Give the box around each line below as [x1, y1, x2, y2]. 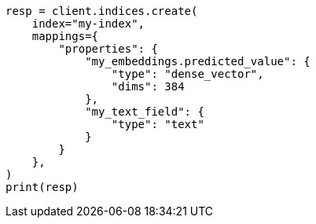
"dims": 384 [111, 80, 185, 93]
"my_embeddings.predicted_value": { [85, 55, 310, 68]
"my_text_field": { [85, 105, 204, 118]
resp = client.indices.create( [6, 5, 198, 17]
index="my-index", [31, 17, 145, 30]
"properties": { [58, 42, 158, 55]
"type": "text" [111, 118, 204, 130]
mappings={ [31, 30, 99, 42]
